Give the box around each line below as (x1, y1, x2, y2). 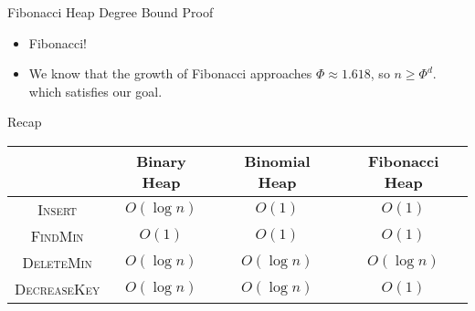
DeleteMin (22, 251, 92, 273)
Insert (37, 198, 78, 220)
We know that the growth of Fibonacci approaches (28, 64, 312, 83)
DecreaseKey (15, 277, 100, 299)
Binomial (244, 150, 311, 171)
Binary (136, 150, 186, 171)
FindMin (30, 224, 84, 246)
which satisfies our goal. (28, 81, 163, 100)
